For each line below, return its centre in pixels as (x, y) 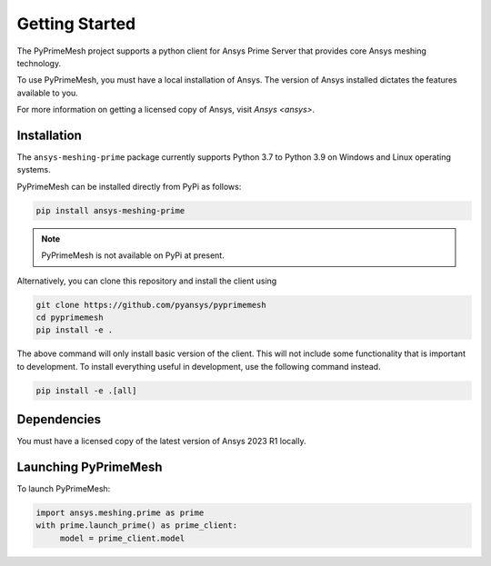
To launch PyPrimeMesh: (64, 489)
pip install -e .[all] (86, 390)
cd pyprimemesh (70, 317)
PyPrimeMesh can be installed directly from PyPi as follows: (129, 186)
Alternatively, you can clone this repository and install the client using (147, 281)
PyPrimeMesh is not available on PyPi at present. (133, 255)
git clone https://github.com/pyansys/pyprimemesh (151, 305)
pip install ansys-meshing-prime (110, 210)
